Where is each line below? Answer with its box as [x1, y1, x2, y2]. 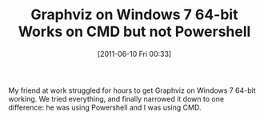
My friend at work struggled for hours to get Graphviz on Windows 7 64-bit [8, 86, 256, 95]
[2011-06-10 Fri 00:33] [97, 49, 172, 58]
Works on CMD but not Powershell [18, 22, 251, 41]
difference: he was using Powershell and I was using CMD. [8, 102, 202, 112]
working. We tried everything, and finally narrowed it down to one [8, 94, 225, 103]
